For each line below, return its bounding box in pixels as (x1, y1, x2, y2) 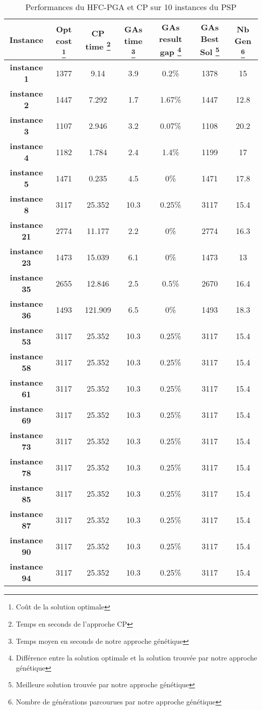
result (159, 33, 182, 44)
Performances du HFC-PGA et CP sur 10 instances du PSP (25, 1, 237, 13)
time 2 (85, 38, 111, 52)
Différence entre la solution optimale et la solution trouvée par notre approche (16, 652, 257, 663)
